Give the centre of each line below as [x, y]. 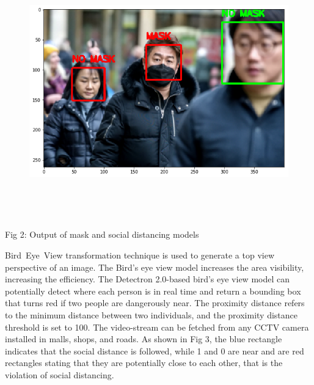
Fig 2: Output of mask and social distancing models [102, 234]
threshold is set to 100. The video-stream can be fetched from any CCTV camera [157, 327]
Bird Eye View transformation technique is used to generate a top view [140, 255]
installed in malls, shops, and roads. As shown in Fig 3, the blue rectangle [144, 339]
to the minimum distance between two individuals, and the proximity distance [151, 314]
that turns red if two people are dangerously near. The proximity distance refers [155, 303]
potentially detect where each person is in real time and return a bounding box [153, 291]
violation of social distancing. [60, 374]
